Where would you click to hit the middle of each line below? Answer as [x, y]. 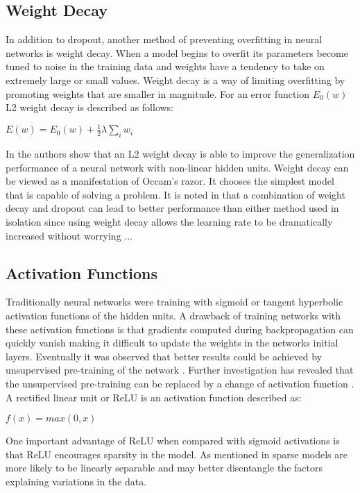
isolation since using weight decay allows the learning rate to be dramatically [169, 222]
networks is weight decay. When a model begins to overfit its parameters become [177, 52]
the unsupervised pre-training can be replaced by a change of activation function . [180, 383]
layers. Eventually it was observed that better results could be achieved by [164, 356]
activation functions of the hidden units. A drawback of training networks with [173, 316]
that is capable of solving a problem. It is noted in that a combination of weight [175, 194]
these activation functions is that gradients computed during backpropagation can [180, 329]
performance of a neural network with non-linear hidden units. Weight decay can [177, 167]
